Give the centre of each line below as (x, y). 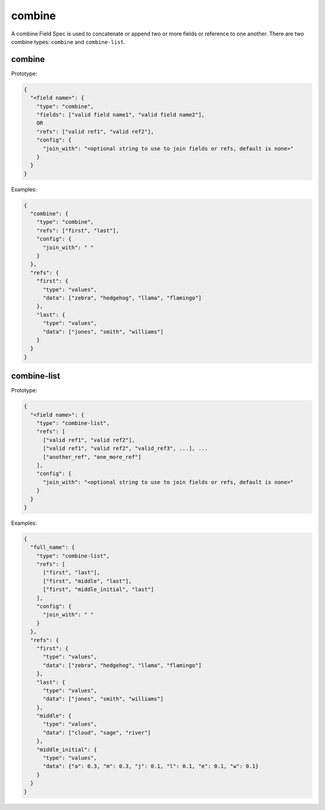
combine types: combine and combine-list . (68, 42)
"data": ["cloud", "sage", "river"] (97, 732)
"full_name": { (53, 547)
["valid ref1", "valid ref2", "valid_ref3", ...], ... (125, 449)
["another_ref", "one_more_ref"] (92, 457)
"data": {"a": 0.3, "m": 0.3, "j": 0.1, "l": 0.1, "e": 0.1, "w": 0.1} (151, 766)
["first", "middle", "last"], (88, 581)
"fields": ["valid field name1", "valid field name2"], (121, 115)
